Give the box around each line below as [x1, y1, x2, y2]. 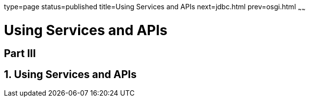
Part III [4, 47, 36, 60]
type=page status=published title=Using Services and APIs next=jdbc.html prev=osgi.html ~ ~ [4, 2, 306, 13]
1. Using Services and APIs [4, 68, 137, 81]
